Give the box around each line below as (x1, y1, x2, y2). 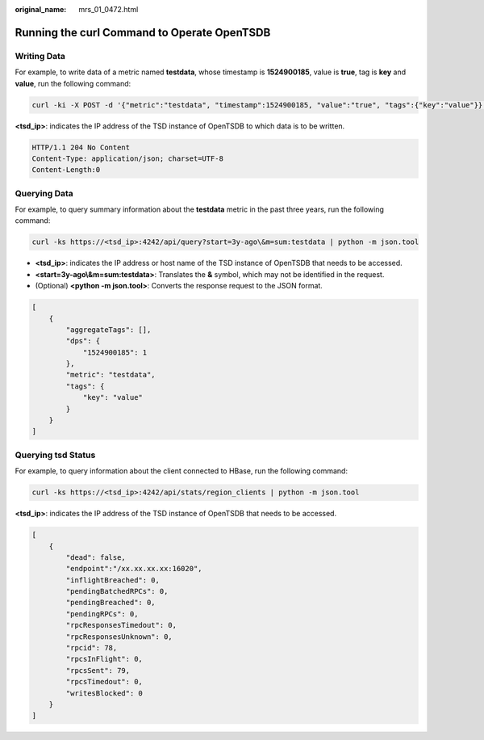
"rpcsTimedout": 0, (65, 677, 143, 687)
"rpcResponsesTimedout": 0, (65, 620, 177, 630)
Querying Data (15, 187, 74, 199)
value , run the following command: (15, 78, 131, 88)
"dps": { (65, 336, 101, 346)
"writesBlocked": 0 (65, 688, 143, 698)
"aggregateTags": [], (65, 325, 152, 334)
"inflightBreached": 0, (65, 575, 161, 585)
